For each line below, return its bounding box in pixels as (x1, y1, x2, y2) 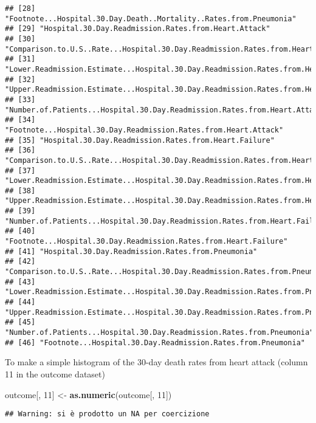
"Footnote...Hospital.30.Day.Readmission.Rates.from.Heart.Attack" (5, 125, 284, 134)
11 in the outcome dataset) (5, 367, 105, 380)
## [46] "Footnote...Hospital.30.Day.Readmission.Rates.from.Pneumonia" (5, 338, 305, 347)
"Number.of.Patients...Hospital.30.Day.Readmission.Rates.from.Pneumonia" (5, 328, 314, 337)
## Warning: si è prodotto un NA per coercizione (5, 410, 210, 419)
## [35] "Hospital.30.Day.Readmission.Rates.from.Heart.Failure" (5, 136, 275, 145)
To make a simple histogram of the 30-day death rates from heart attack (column (5, 356, 308, 368)
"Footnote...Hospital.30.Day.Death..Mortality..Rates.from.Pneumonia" (5, 14, 297, 23)
